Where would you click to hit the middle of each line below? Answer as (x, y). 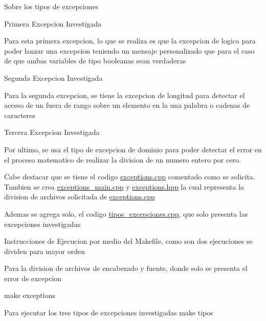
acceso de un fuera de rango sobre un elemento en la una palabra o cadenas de (127, 105)
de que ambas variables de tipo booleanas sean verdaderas (95, 61)
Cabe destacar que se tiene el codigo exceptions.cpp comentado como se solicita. (130, 177)
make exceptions (30, 295)
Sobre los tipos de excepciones (51, 6)
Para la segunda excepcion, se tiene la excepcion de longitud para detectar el (125, 95)
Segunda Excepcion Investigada (53, 77)
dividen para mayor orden (45, 251)
